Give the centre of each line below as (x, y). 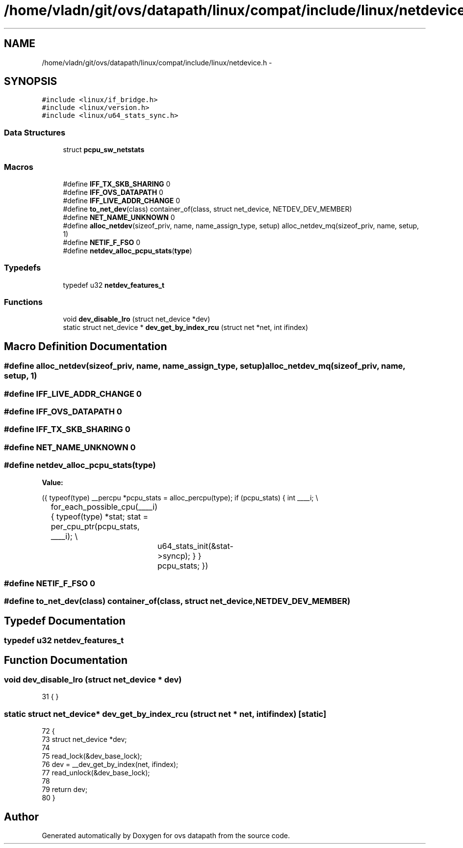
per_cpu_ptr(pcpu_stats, (95, 526)
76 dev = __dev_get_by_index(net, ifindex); (110, 765)
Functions (23, 302)
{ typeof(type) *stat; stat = (100, 516)
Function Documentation (66, 660)
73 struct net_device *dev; (84, 739)
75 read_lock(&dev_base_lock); (92, 756)
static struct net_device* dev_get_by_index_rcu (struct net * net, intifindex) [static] (165, 714)
